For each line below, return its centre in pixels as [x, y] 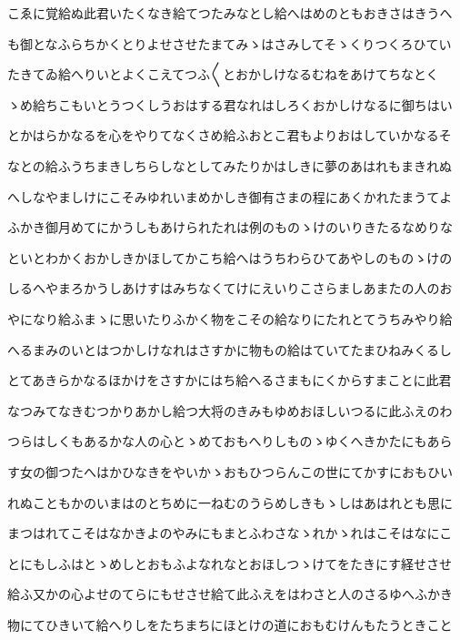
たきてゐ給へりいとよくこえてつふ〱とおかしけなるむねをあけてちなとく [223, 74]
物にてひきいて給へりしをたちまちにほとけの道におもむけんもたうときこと [230, 624]
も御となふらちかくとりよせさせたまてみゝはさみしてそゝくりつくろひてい [230, 43]
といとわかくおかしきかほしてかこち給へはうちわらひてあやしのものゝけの [230, 257]
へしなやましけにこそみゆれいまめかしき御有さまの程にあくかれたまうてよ [230, 196]
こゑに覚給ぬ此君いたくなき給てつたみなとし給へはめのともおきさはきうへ [230, 13]
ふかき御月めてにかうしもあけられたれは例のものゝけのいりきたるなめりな [230, 227]
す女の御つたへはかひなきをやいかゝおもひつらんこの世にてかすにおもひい [230, 471]
